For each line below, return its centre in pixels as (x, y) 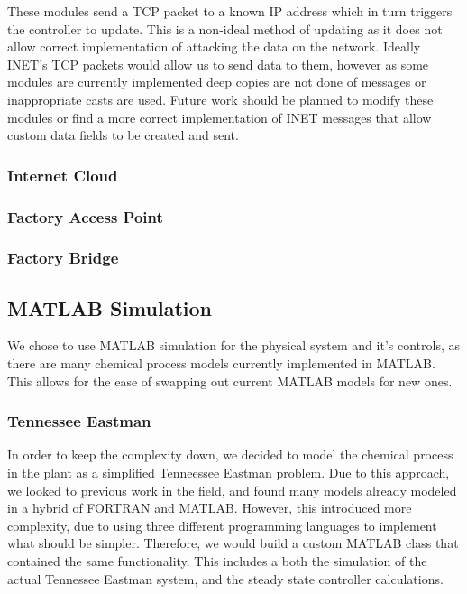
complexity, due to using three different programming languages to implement (222, 525)
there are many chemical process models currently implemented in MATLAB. (221, 363)
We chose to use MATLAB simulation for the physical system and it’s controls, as (233, 345)
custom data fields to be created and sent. (123, 135)
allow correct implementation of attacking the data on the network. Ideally (214, 46)
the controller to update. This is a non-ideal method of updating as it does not (225, 28)
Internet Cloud (63, 175)
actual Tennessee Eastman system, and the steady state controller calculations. (225, 578)
